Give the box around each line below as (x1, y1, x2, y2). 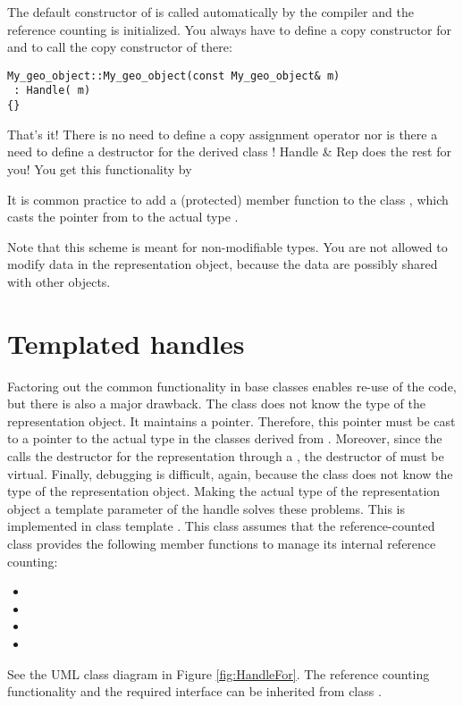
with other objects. (7, 272, 111, 290)
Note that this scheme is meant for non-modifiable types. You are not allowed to (7, 237, 448, 256)
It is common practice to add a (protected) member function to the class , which (7, 189, 449, 208)
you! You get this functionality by (7, 159, 192, 178)
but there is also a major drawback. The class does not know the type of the (7, 394, 425, 413)
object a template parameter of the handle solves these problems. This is (7, 499, 406, 517)
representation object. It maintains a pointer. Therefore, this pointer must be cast (7, 411, 456, 430)
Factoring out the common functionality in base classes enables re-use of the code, (7, 376, 457, 395)
